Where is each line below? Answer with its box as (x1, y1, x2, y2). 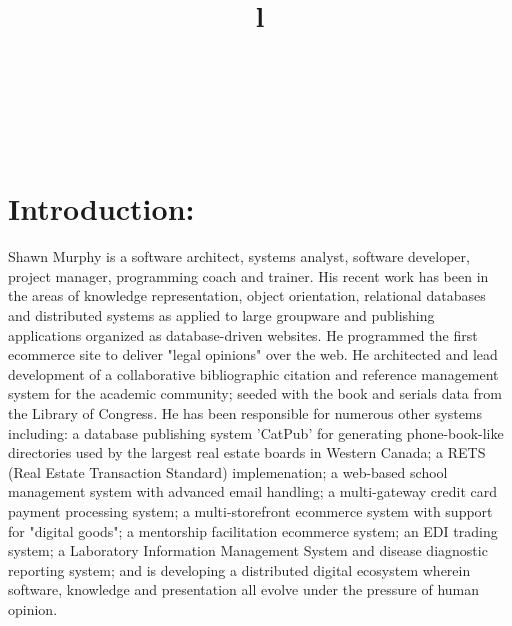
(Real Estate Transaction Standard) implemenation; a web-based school (8, 461, 448, 482)
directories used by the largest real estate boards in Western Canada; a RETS (8, 442, 486, 463)
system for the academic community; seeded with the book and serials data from (8, 383, 502, 404)
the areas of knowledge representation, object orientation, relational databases (8, 285, 486, 306)
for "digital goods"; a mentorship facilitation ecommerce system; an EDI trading (8, 520, 498, 541)
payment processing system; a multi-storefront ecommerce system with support (8, 501, 493, 521)
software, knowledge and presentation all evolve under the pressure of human (8, 579, 480, 600)
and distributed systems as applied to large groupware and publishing (8, 305, 435, 326)
